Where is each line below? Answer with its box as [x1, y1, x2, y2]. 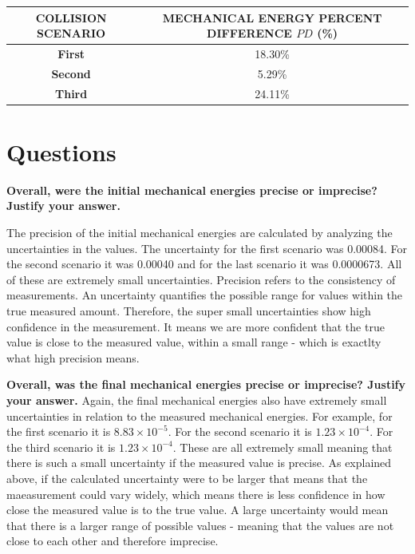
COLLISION [35, 9, 107, 26]
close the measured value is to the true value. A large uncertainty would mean [6, 501, 389, 518]
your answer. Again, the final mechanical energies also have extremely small [6, 391, 387, 408]
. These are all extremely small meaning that [172, 438, 393, 455]
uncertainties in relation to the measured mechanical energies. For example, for [6, 407, 393, 424]
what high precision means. [6, 349, 140, 366]
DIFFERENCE [207, 25, 292, 42]
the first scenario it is [6, 423, 111, 440]
